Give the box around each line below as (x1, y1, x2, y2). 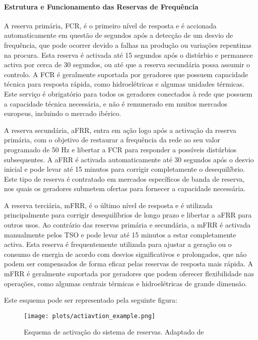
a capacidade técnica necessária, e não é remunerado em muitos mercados (4, 98, 227, 109)
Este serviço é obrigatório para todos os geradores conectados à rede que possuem (4, 88, 253, 99)
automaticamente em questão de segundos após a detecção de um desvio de (4, 30, 233, 40)
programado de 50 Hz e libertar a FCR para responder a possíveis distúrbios (4, 144, 237, 154)
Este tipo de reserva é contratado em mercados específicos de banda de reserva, (4, 173, 245, 184)
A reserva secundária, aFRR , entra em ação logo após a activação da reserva (4, 124, 237, 135)
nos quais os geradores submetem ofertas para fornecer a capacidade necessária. (4, 183, 246, 194)
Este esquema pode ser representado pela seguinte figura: (4, 295, 178, 305)
